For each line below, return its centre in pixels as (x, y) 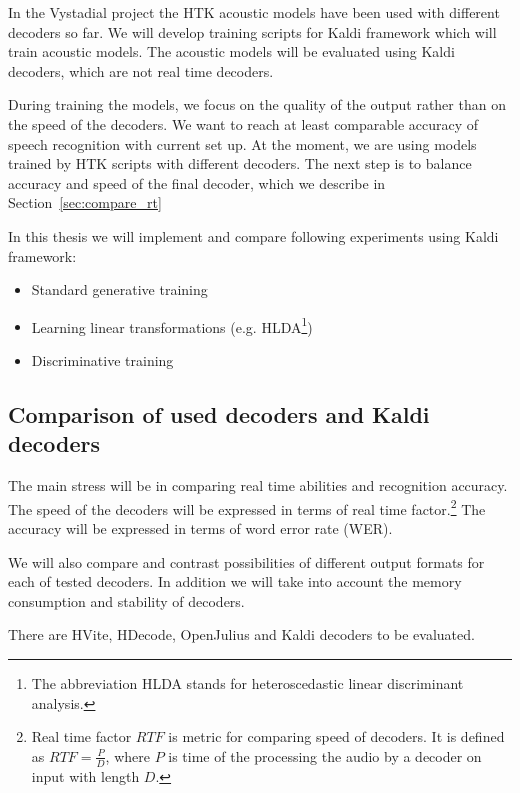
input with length (85, 775)
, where (127, 755)
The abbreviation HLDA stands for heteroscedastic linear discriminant (247, 682)
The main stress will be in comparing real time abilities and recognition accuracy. (258, 485)
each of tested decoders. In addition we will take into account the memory (235, 581)
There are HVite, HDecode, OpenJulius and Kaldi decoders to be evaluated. (241, 634)
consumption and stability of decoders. (126, 600)
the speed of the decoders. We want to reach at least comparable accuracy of (243, 123)
